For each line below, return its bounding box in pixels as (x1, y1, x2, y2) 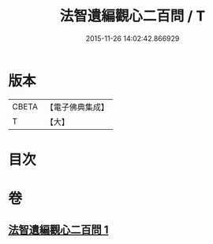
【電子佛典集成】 (45, 102, 109, 113)
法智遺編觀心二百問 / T (59, 7, 206, 25)
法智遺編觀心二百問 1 (8, 224, 109, 237)
